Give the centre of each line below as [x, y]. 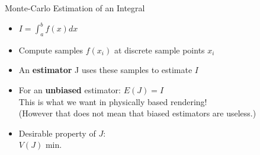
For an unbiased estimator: [70, 90]
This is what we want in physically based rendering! [113, 101]
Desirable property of [57, 133]
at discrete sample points [159, 50]
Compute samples [51, 50]
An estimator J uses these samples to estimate [105, 70]
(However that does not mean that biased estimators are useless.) [137, 113]
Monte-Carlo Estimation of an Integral [75, 7]
